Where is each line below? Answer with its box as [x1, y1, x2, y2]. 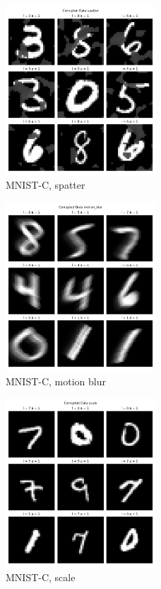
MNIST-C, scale [6, 570, 76, 585]
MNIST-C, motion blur [6, 373, 107, 388]
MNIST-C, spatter [6, 177, 85, 192]
